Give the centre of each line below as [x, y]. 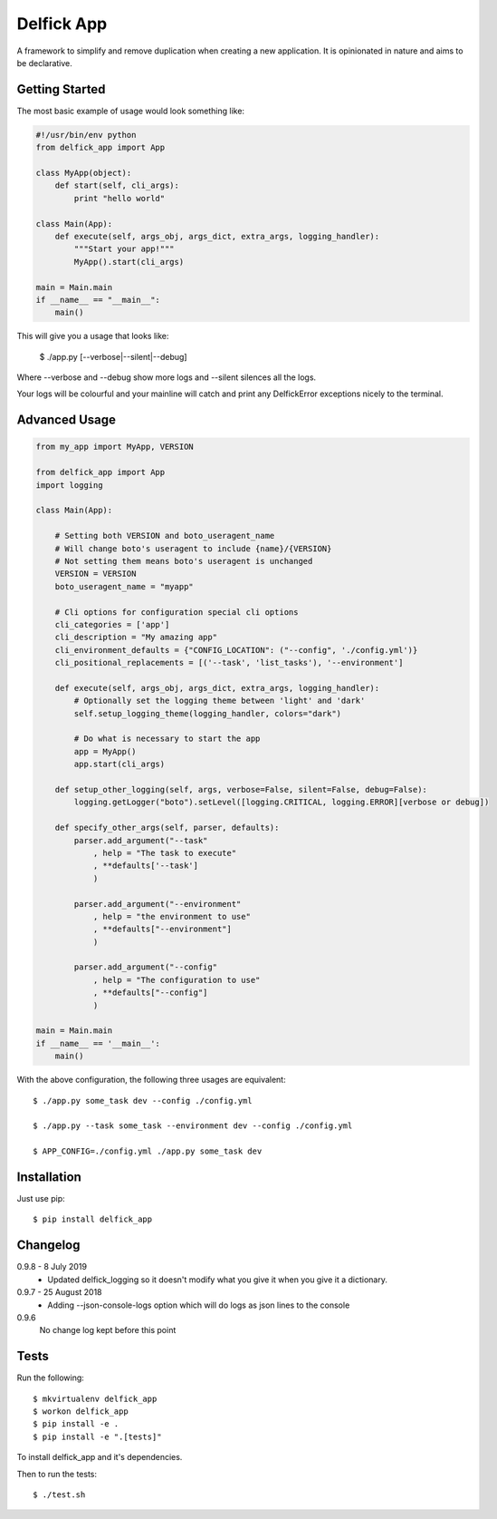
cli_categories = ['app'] [112, 624]
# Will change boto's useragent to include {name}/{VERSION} [193, 548]
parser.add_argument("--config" [145, 967]
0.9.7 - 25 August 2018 [60, 1292]
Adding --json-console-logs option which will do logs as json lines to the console [199, 1305]
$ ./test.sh [59, 1495]
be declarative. [44, 63]
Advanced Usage [67, 420]
